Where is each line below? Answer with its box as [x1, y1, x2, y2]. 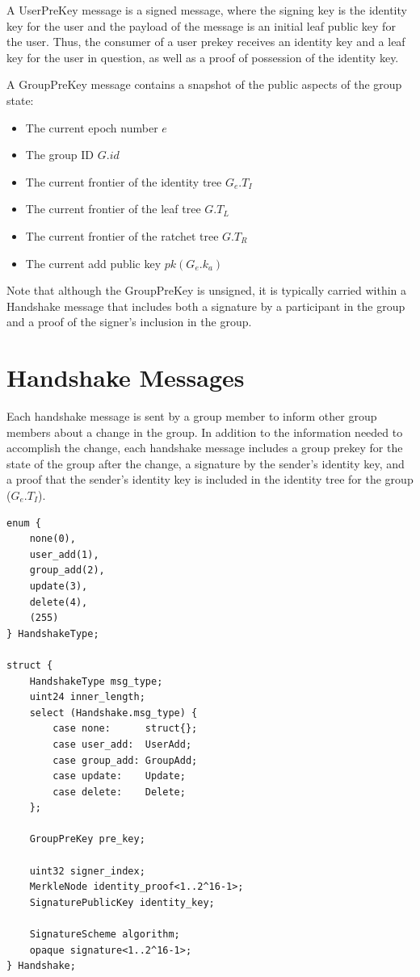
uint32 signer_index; [29, 865, 145, 877]
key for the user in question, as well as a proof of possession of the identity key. [6, 48, 399, 65]
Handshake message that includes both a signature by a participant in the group [6, 297, 405, 314]
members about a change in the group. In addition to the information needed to [6, 423, 403, 440]
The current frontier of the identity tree [25, 173, 222, 190]
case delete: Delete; [52, 786, 186, 798]
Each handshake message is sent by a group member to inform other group [6, 408, 377, 425]
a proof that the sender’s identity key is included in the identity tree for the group [6, 471, 414, 488]
